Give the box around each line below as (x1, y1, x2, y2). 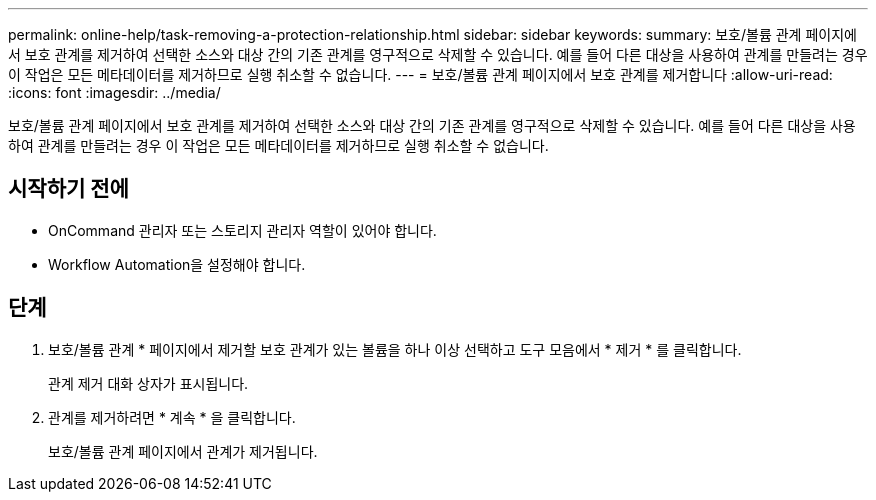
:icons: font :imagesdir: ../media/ (8, 84, 221, 101)
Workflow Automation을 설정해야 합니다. (48, 255, 306, 273)
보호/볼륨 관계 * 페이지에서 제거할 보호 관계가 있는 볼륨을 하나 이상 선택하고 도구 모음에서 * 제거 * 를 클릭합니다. (48, 340, 742, 358)
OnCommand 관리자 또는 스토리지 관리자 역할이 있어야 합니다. (48, 221, 437, 239)
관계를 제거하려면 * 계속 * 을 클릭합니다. (48, 408, 296, 426)
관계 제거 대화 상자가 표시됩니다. (48, 374, 249, 392)
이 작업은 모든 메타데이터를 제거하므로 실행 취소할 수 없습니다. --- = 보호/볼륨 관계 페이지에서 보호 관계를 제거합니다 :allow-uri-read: (8, 66, 833, 83)
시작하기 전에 (8, 176, 129, 202)
